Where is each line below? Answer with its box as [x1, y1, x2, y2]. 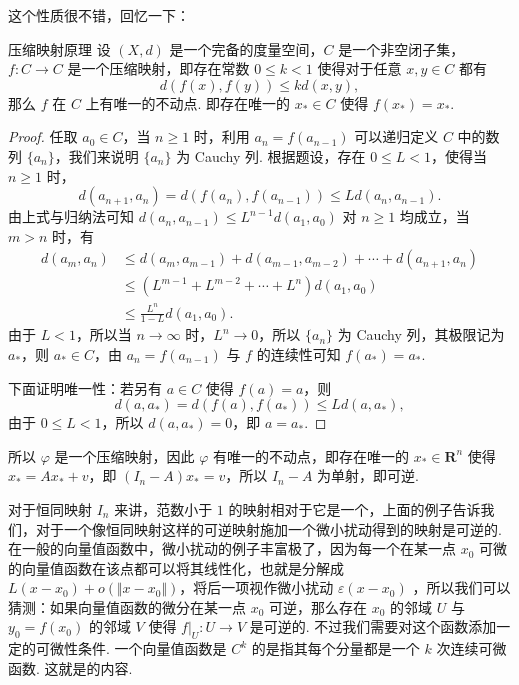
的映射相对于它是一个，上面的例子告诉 [228, 498, 481, 519]
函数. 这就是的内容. [8, 657, 133, 678]
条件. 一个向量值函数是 [77, 638, 227, 659]
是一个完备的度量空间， [169, 38, 324, 59]
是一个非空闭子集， [338, 38, 465, 59]
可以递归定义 [354, 126, 439, 147]
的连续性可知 [256, 343, 341, 364]
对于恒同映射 [8, 498, 92, 519]
